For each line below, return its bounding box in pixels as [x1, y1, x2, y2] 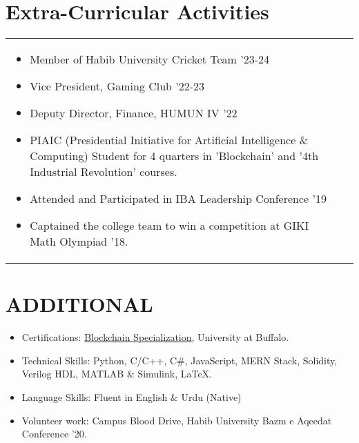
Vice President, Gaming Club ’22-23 [30, 78, 205, 95]
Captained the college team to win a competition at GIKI [30, 217, 309, 234]
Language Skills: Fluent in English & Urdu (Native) [21, 390, 242, 404]
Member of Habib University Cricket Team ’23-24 [30, 51, 270, 68]
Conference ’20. [21, 426, 87, 441]
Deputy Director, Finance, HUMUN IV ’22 [30, 105, 237, 121]
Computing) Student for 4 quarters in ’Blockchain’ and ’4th [30, 148, 319, 164]
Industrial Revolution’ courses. [30, 164, 177, 180]
